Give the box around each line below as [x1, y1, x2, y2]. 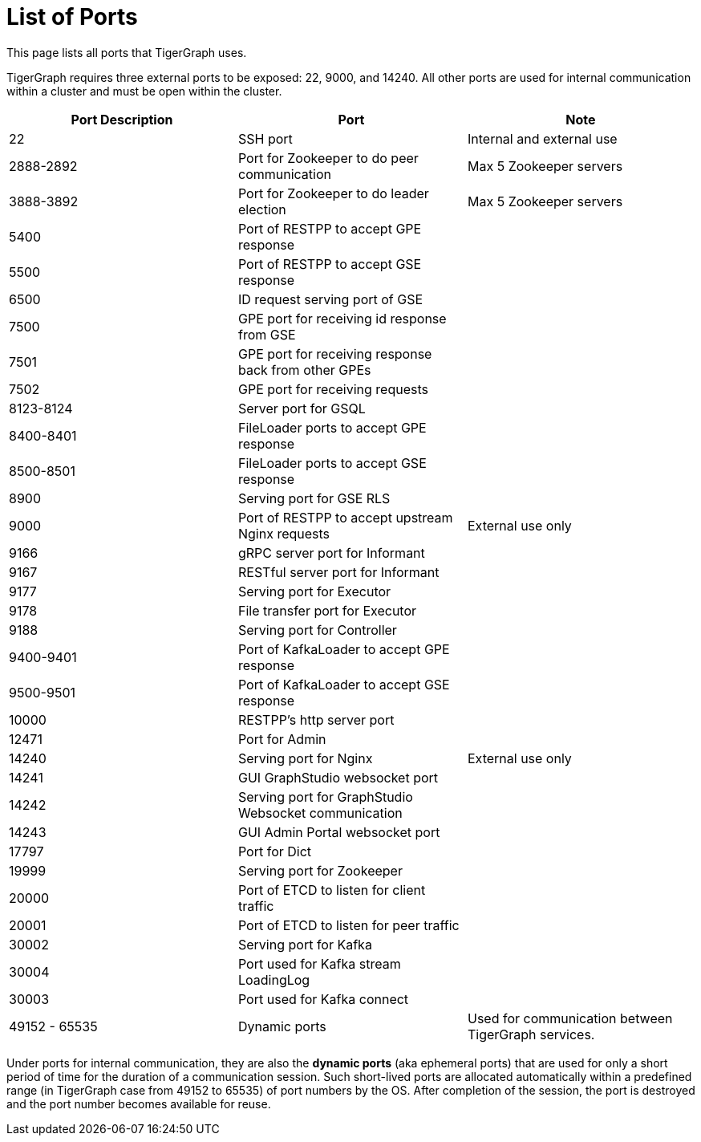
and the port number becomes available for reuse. [6, 1096, 271, 1111]
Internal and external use [467, 130, 618, 147]
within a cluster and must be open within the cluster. [6, 83, 282, 98]
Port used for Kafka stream [237, 955, 401, 972]
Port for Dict [237, 843, 312, 860]
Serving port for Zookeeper [237, 862, 403, 879]
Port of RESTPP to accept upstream [237, 509, 453, 526]
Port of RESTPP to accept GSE [237, 255, 422, 272]
